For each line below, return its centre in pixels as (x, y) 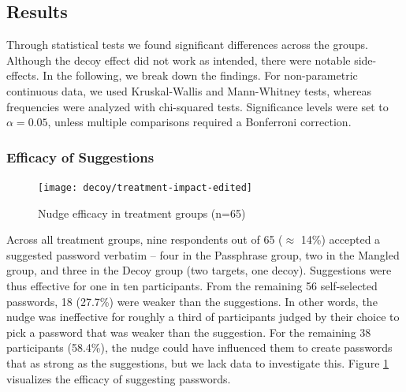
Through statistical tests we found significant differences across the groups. (187, 45)
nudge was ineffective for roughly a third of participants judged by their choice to (203, 317)
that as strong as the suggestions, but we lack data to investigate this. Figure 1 (198, 362)
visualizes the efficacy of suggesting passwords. (119, 378)
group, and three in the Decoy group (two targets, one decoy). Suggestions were (199, 270)
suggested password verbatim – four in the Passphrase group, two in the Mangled (203, 254)
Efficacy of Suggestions (80, 157)
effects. (23, 75)
